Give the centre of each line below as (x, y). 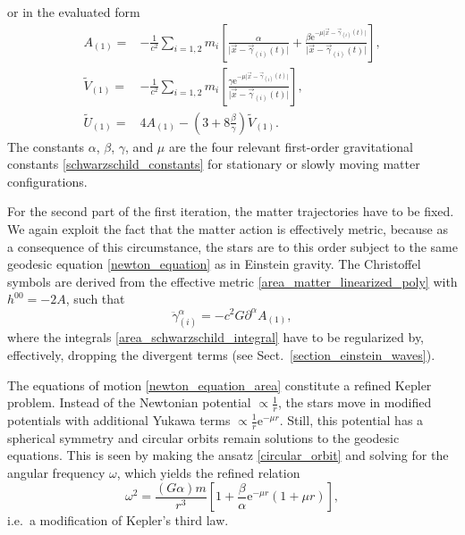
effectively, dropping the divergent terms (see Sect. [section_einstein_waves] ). (221, 354)
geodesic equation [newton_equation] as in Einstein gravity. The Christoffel (214, 264)
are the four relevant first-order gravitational (291, 146)
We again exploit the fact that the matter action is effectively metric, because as (228, 229)
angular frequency (56, 473)
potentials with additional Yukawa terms (119, 420)
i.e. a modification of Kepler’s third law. (118, 520)
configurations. (47, 181)
